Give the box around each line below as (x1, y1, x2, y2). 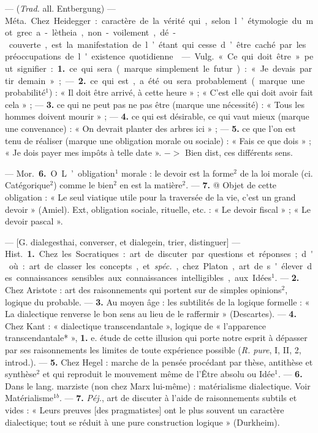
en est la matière (119, 178, 183, 191)
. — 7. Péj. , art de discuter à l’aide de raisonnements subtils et (59, 391, 297, 404)
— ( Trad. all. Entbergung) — (5, 2, 116, 14)
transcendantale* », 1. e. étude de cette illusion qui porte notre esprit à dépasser (5, 331, 308, 344)
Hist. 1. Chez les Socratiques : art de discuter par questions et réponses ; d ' (5, 247, 313, 260)
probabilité (5, 86, 46, 99)
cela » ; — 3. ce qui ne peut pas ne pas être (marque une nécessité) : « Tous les (5, 98, 305, 110)
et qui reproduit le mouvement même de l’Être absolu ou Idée (42, 367, 275, 380)
